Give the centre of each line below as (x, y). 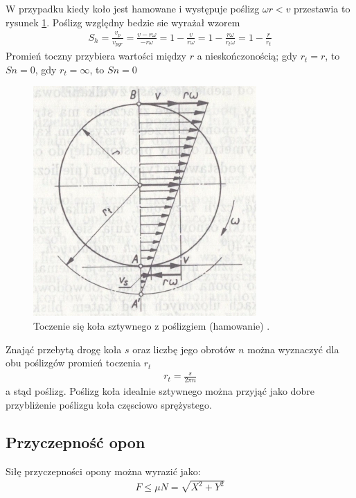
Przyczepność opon (75, 442)
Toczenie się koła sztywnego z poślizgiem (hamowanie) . (152, 325)
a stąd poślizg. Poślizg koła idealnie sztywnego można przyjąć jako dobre (160, 391)
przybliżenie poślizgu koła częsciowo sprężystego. (109, 404)
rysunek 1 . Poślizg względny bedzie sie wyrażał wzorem (123, 22)
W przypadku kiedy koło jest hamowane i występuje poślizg (133, 8)
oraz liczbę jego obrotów (184, 349)
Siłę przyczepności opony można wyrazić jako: (103, 471)
